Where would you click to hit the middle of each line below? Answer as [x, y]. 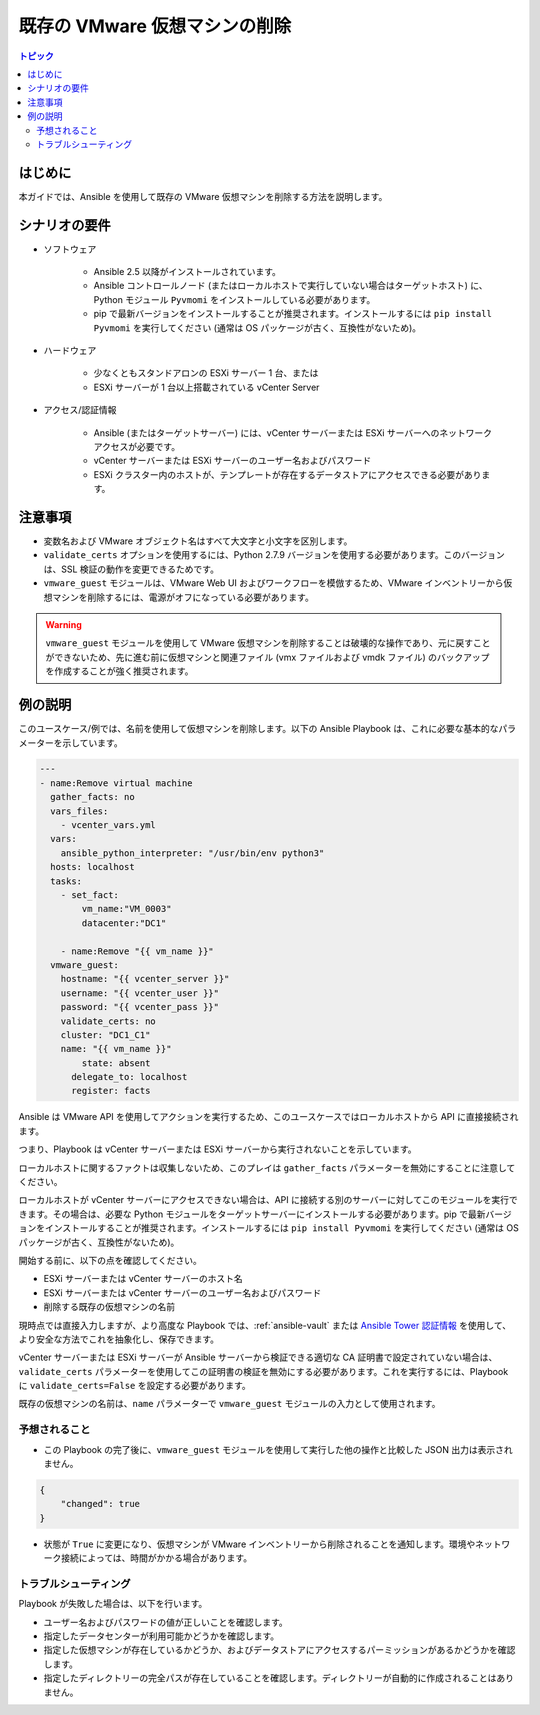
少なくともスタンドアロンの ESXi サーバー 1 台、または [206, 373]
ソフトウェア [70, 249]
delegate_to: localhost [129, 1077]
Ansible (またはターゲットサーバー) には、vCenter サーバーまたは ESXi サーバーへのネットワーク [292, 432]
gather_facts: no [92, 797]
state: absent [116, 1063]
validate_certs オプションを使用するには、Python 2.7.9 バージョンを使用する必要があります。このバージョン [274, 555]
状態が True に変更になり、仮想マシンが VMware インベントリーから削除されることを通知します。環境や [259, 1544]
